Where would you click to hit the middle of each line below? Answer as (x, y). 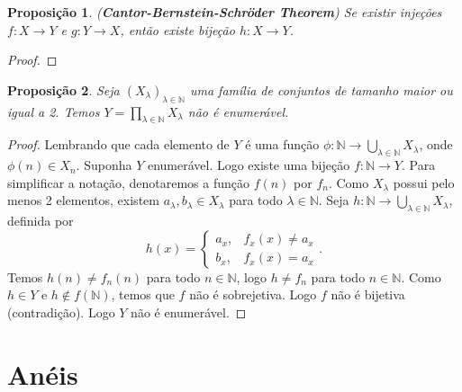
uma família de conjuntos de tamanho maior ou (321, 89)
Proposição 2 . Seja (63, 89)
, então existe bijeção (177, 29)
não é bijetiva (368, 294)
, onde (436, 144)
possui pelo (424, 182)
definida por (41, 221)
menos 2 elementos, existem (83, 200)
